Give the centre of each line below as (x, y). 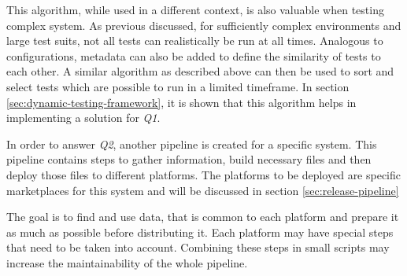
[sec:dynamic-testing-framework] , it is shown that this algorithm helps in (181, 102)
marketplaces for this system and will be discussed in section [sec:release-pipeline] (203, 190)
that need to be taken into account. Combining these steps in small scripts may (198, 247)
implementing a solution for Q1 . (83, 118)
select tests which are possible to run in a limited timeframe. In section (178, 86)
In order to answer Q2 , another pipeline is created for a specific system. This (192, 144)
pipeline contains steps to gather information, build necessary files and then (189, 159)
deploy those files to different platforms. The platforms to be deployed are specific (204, 174)
